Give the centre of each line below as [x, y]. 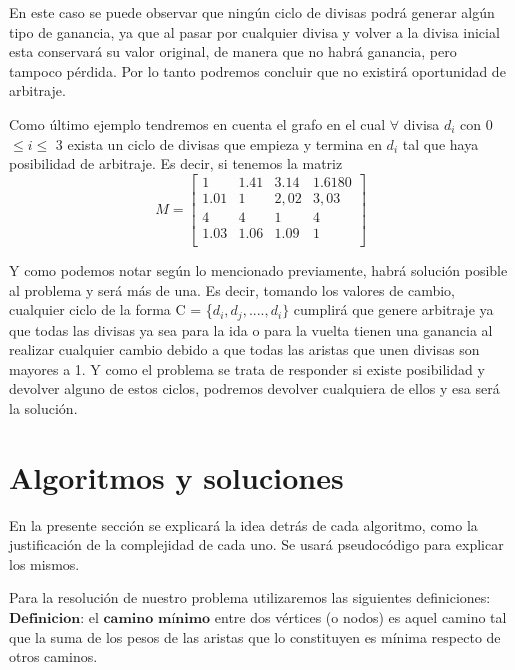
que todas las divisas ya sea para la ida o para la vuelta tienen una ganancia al [251, 329]
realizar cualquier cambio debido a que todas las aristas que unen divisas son [244, 349]
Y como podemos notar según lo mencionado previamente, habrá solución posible [258, 269]
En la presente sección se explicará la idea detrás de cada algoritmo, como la [243, 524]
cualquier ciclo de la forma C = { [111, 309]
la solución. [43, 407]
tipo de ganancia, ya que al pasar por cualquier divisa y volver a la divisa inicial [254, 31]
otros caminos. [53, 656]
